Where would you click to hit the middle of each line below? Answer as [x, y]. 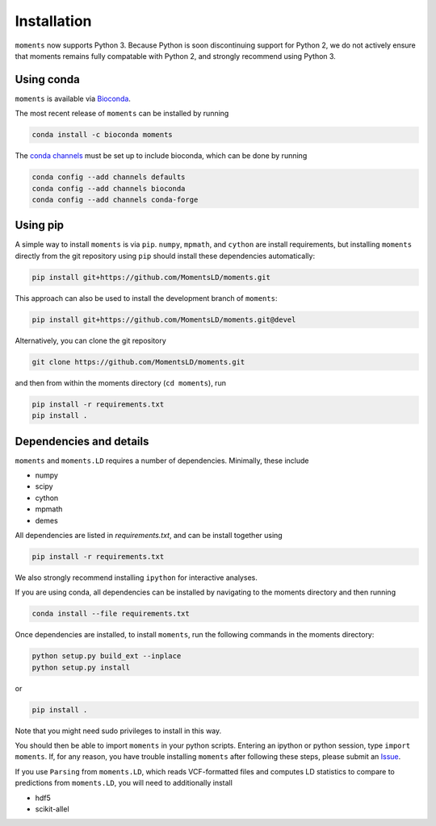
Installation [53, 21]
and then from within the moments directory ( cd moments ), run [120, 382]
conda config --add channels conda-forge [115, 199]
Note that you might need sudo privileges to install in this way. [118, 731]
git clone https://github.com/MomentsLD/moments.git [138, 362]
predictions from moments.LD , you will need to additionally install [124, 783]
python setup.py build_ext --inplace [107, 656]
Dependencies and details [82, 441]
